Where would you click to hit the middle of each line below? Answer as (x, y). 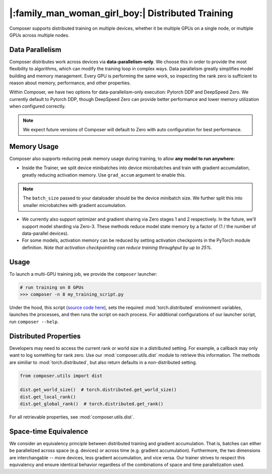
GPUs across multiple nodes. (40, 35)
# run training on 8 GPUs (52, 287)
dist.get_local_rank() (48, 397)
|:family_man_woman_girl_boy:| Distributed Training (121, 13)
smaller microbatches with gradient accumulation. (75, 205)
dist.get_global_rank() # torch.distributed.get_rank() (92, 404)
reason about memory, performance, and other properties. (70, 83)
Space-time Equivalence (49, 431)
